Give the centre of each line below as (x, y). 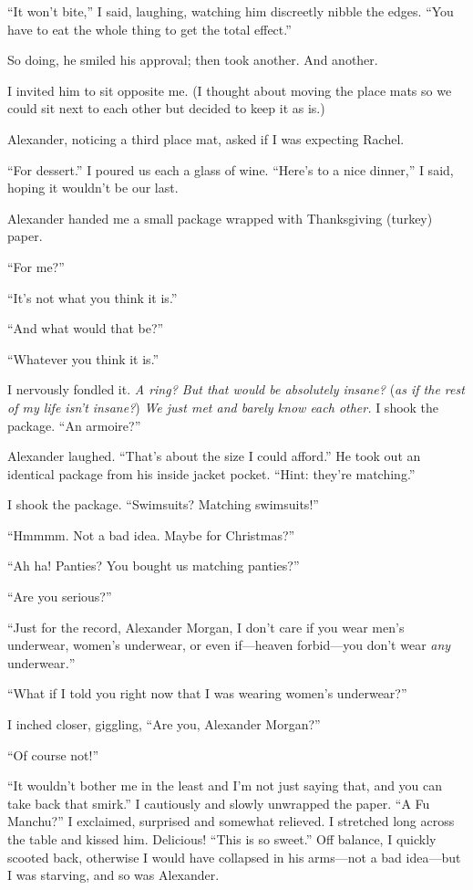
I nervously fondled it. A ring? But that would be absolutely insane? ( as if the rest (236, 389)
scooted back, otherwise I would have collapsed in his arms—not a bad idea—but (234, 857)
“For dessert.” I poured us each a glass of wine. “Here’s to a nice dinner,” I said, (231, 169)
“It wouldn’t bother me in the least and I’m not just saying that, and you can (225, 785)
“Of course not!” (53, 754)
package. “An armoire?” (74, 425)
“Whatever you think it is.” (83, 358)
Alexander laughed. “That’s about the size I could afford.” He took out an (214, 456)
